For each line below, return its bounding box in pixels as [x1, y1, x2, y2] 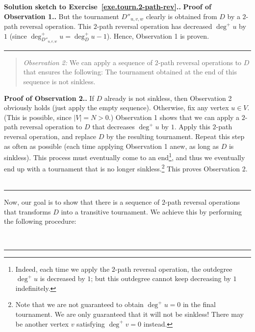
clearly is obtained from [146, 11, 217, 21]
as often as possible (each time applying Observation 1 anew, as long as [4, 141, 219, 151]
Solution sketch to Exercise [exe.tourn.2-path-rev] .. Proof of [4, 1, 211, 11]
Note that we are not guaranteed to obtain [15, 299, 144, 309]
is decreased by [40, 273, 85, 284]
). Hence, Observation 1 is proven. [106, 30, 209, 41]
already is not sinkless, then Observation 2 [104, 93, 232, 103]
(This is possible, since [4, 112, 72, 122]
